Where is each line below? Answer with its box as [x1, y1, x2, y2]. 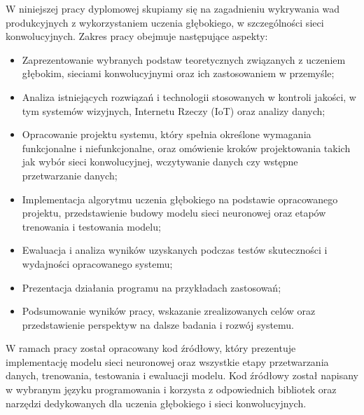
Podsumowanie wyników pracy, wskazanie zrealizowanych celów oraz [22, 304, 316, 318]
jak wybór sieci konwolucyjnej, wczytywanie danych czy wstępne [22, 154, 298, 169]
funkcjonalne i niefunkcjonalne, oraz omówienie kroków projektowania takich [22, 140, 351, 155]
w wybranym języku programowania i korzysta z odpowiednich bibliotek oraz [6, 382, 337, 397]
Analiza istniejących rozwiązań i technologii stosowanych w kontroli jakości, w [22, 89, 356, 104]
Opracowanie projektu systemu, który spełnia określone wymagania [22, 127, 311, 142]
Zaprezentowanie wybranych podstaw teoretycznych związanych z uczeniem [22, 52, 346, 67]
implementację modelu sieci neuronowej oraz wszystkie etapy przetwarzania [6, 354, 329, 369]
